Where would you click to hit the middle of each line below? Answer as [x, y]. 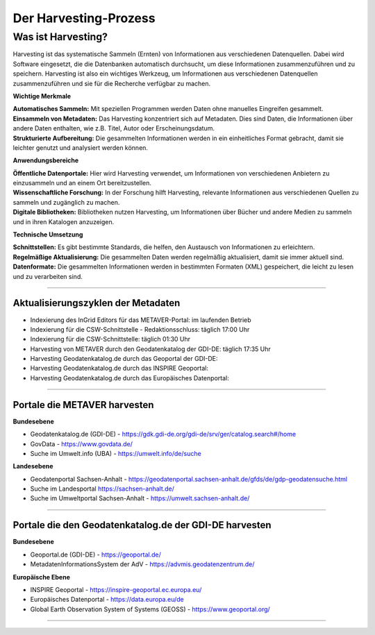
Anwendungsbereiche [46, 160]
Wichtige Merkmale [42, 96]
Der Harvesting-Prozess [84, 18]
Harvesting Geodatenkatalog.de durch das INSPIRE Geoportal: [119, 369]
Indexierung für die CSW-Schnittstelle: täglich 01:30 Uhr [110, 339]
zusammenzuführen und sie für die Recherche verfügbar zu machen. [112, 83]
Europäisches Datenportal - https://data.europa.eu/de [107, 600]
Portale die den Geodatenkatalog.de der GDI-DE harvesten [142, 525]
